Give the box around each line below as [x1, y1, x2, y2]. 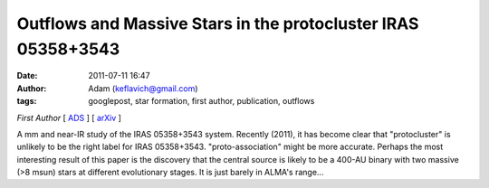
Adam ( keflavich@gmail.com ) [88, 82, 198, 94]
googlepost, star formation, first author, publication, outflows [88, 96, 315, 107]
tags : [16, 96, 37, 107]
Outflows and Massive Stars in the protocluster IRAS [16, 14, 419, 33]
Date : [16, 70, 38, 81]
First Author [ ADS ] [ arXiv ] [16, 112, 122, 123]
